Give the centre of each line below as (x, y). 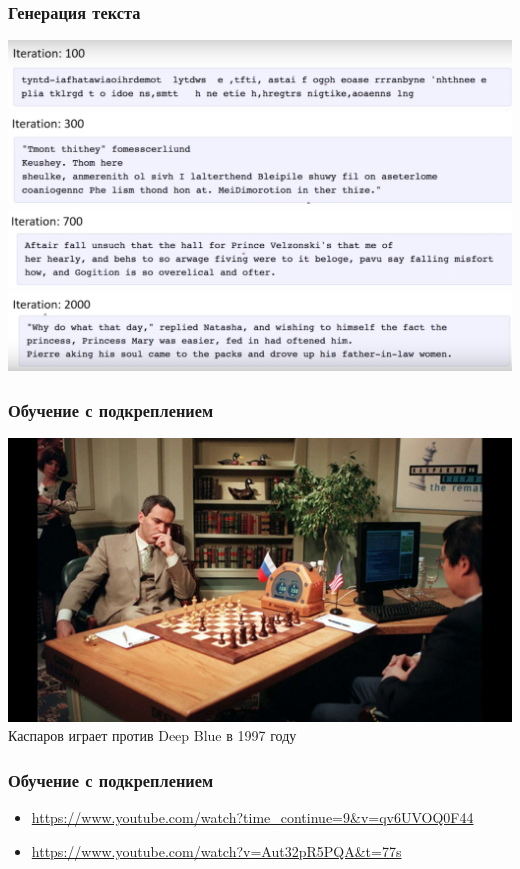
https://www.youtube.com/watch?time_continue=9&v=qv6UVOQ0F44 (252, 817)
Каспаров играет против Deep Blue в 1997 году (152, 735)
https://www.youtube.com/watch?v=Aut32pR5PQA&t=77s (216, 850)
